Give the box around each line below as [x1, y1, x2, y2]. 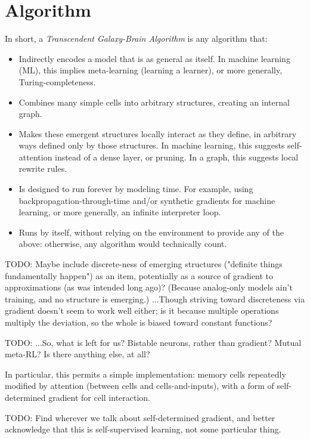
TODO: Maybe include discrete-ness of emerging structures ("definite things [5, 258, 283, 270]
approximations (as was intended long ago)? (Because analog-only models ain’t [5, 281, 293, 293]
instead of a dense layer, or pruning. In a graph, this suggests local [55, 150, 299, 163]
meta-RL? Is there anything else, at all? [5, 348, 150, 360]
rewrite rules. [18, 162, 67, 175]
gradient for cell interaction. [48, 391, 151, 403]
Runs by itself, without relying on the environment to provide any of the [18, 225, 284, 238]
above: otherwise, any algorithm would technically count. [18, 237, 227, 250]
